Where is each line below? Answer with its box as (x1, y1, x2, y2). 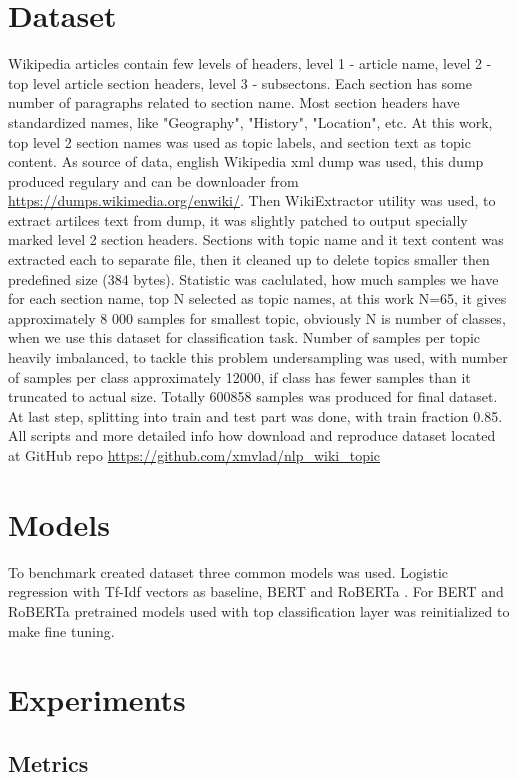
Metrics (8, 747, 89, 778)
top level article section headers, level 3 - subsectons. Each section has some (8, 72, 472, 93)
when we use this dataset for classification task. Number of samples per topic (8, 327, 481, 348)
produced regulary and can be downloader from (8, 170, 299, 191)
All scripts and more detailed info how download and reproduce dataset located (8, 425, 496, 446)
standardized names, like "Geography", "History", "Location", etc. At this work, (8, 111, 493, 132)
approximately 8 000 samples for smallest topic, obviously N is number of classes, (8, 307, 506, 328)
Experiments (8, 679, 186, 720)
